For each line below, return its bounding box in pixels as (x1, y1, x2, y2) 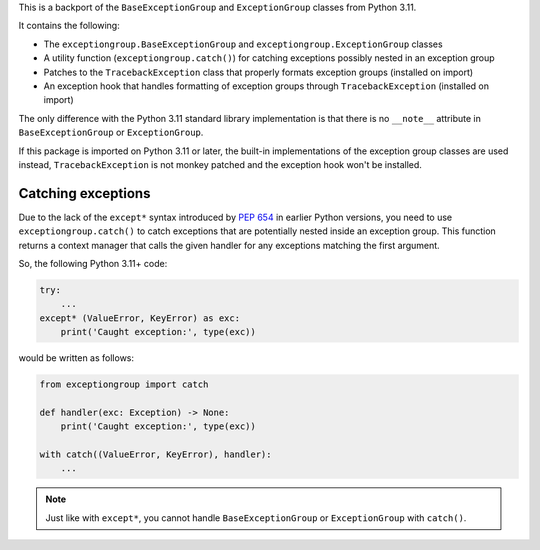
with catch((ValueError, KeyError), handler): (39, 449, 272, 460)
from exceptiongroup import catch (39, 379, 209, 390)
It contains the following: (18, 20, 120, 32)
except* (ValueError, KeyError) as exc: (39, 312, 240, 324)
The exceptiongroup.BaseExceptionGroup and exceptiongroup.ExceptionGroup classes (43, 38, 444, 50)
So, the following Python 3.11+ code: (18, 257, 168, 269)
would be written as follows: (18, 352, 135, 364)
